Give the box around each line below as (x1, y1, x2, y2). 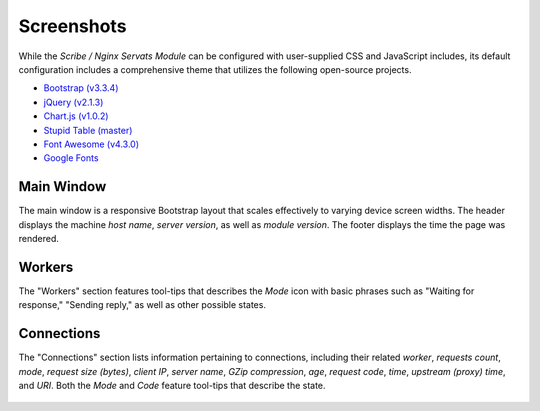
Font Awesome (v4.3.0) (43, 138, 140, 150)
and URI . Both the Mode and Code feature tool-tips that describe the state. (18, 379, 326, 391)
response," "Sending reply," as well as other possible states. (18, 299, 267, 311)
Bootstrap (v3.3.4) (43, 82, 119, 94)
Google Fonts (43, 152, 99, 164)
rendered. (18, 232, 60, 244)
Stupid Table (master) (43, 124, 133, 136)
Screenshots (18, 15, 127, 37)
